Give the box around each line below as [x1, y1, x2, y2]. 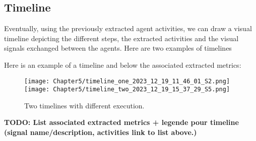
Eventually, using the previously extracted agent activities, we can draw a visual [4, 23, 252, 34]
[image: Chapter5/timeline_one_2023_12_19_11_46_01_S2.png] [24, 77, 230, 85]
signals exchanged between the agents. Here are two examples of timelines [4, 43, 232, 53]
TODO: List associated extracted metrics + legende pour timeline [4, 117, 239, 127]
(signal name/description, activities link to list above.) [4, 127, 197, 137]
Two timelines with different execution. [24, 100, 145, 110]
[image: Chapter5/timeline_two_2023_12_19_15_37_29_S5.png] [24, 86, 230, 93]
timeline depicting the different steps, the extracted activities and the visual [4, 33, 239, 43]
